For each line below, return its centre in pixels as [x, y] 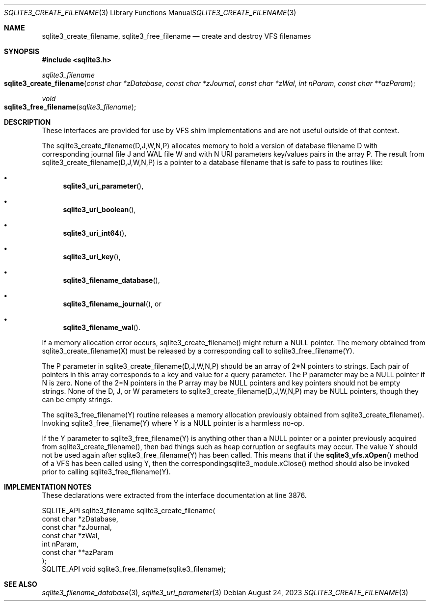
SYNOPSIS [22, 51]
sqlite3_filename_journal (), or [112, 304]
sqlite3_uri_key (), [92, 257]
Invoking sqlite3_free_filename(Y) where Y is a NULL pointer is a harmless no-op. [173, 423]
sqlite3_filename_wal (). [102, 327]
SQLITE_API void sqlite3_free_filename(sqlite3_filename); [134, 569]
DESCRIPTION [27, 122]
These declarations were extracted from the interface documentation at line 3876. [174, 495]
